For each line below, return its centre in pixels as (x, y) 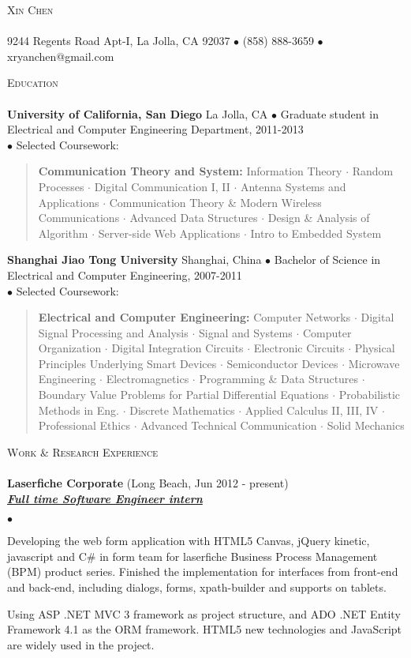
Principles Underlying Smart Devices (127, 363)
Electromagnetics (148, 379)
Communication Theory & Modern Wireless (215, 202)
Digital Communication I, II (162, 186)
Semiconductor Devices (282, 363)
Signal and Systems (245, 332)
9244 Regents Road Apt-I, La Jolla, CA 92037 (119, 41)
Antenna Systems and (293, 186)
